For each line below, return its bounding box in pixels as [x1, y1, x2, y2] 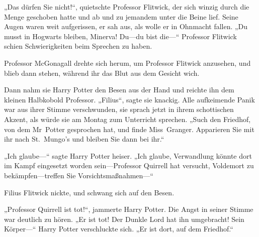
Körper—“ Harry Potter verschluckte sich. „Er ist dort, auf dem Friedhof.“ [4, 223, 233, 234]
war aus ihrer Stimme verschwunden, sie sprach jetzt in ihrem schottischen [4, 104, 234, 114]
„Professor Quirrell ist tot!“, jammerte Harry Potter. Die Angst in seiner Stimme [4, 204, 253, 214]
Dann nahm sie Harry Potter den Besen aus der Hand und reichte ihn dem [4, 84, 234, 95]
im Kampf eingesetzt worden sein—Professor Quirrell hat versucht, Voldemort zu [4, 160, 254, 171]
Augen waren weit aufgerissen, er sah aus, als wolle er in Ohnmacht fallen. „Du [4, 21, 248, 32]
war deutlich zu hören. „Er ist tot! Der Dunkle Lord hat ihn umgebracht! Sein [4, 213, 244, 224]
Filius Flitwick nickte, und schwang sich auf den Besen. [4, 187, 175, 197]
